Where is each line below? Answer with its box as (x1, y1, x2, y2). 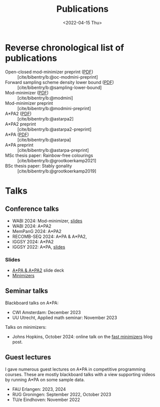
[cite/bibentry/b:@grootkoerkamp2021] (17, 157, 97, 163)
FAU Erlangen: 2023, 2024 (12, 386, 66, 392)
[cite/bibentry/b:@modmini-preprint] (17, 105, 91, 111)
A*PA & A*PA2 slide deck (12, 267, 65, 273)
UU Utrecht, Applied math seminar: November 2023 (12, 315, 117, 320)
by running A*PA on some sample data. (5, 377, 85, 382)
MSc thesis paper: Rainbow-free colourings (5, 152, 93, 158)
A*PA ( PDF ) (5, 131, 29, 137)
